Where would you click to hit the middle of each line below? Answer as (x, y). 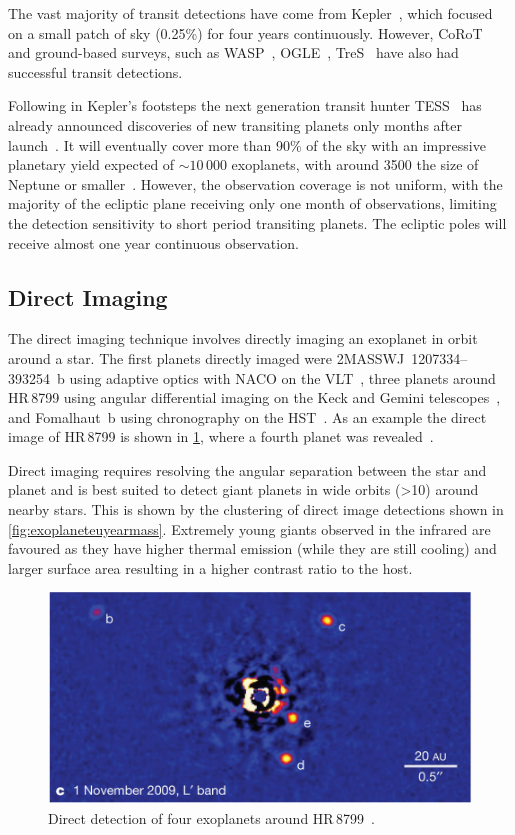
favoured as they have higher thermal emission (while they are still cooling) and (252, 548)
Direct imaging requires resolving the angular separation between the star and (247, 469)
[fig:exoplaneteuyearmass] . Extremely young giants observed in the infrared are (249, 528)
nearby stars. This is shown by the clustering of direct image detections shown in (256, 509)
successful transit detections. (95, 71)
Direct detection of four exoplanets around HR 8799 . (211, 817)
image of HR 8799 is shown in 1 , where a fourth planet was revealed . (221, 436)
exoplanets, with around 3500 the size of (355, 164)
